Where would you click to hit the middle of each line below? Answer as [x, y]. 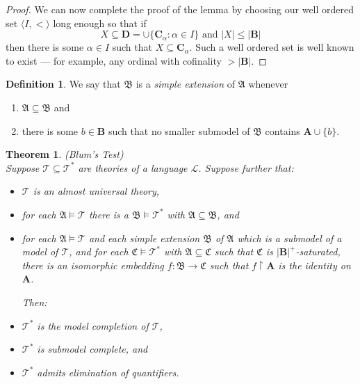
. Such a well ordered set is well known [272, 47]
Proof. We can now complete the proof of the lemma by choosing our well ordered [180, 9]
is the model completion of [93, 325]
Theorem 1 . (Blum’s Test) [65, 154]
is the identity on [314, 265]
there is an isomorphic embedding [93, 265]
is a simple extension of [186, 84]
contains [283, 130]
